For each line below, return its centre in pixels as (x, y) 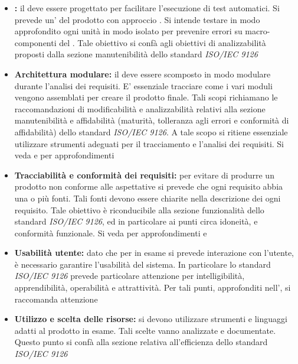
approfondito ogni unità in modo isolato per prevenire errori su (128, 31)
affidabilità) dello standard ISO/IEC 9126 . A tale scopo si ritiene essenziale (151, 131)
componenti (35, 42)
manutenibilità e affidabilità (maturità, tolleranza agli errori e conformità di (152, 120)
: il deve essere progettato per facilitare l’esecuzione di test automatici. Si (147, 8)
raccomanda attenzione (56, 299)
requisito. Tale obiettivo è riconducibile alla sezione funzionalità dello (139, 209)
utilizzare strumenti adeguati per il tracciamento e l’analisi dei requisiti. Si (149, 143)
